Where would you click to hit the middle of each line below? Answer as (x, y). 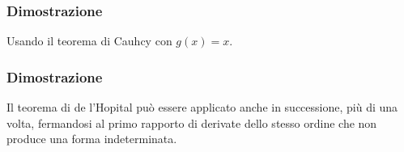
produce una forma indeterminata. (92, 139)
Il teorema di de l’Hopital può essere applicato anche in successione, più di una (202, 107)
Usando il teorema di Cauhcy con (89, 41)
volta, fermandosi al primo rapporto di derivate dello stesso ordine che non (192, 122)
